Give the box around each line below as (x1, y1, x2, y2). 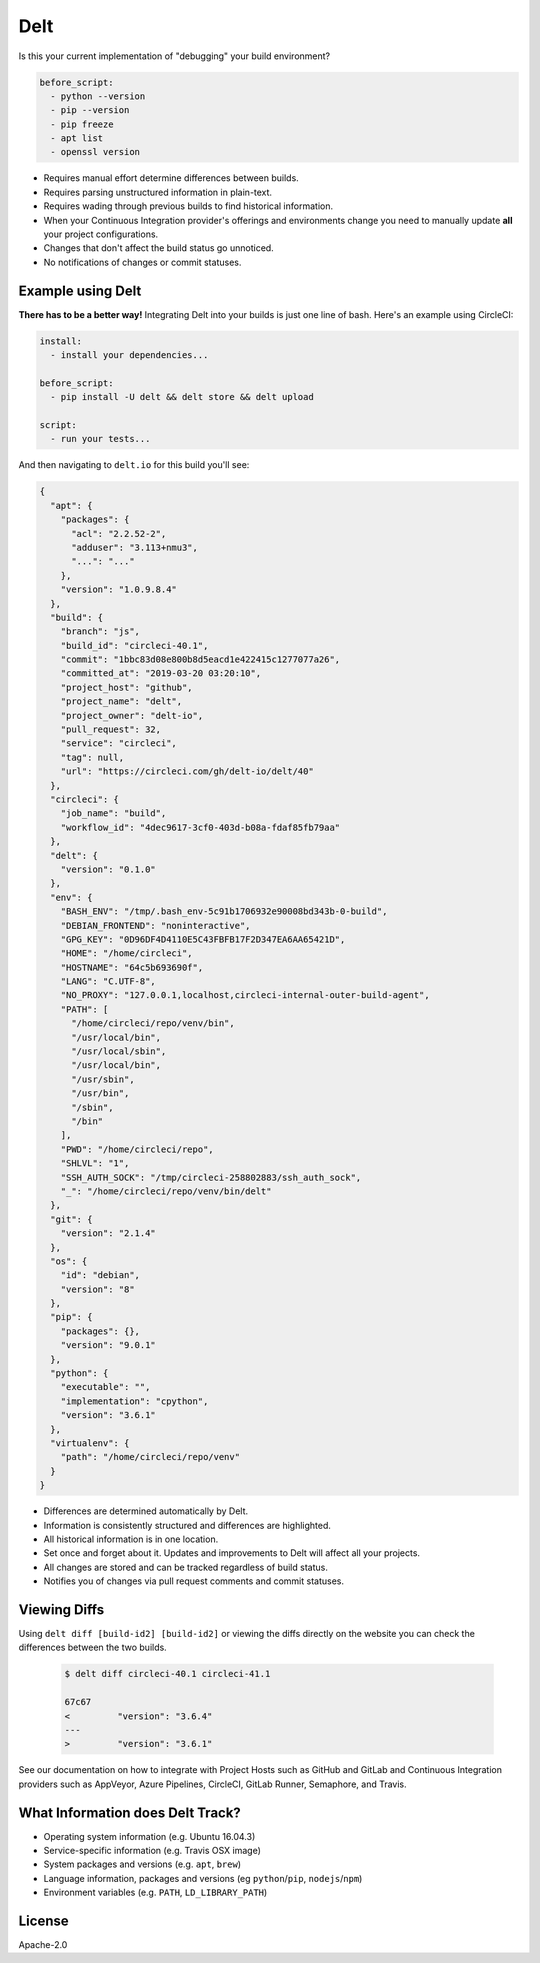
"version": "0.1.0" (60, 863, 157, 875)
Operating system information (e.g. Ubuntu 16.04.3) (43, 1830, 256, 1842)
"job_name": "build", (60, 808, 167, 819)
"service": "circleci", (60, 738, 177, 749)
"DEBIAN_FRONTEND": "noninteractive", (60, 920, 251, 931)
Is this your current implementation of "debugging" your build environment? (18, 50, 330, 62)
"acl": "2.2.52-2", (71, 528, 167, 539)
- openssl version (50, 146, 140, 158)
